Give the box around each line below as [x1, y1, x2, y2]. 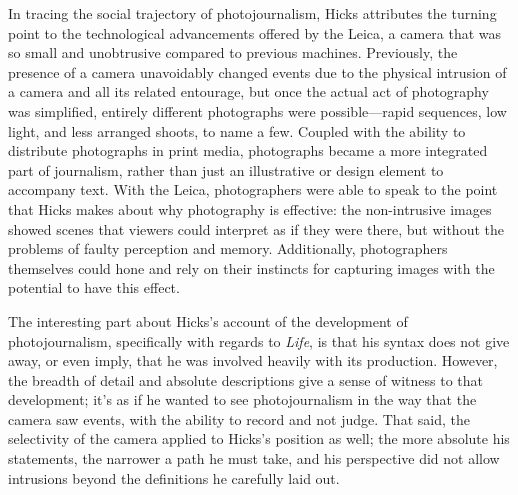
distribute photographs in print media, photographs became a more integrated [8, 140, 488, 161]
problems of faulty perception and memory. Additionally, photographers [8, 238, 448, 259]
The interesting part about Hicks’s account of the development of [8, 310, 408, 331]
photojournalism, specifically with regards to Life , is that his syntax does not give [8, 330, 510, 351]
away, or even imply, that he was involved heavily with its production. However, [8, 350, 498, 371]
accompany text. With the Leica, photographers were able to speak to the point [8, 179, 498, 200]
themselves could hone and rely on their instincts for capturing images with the [8, 257, 495, 278]
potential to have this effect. [8, 277, 180, 298]
